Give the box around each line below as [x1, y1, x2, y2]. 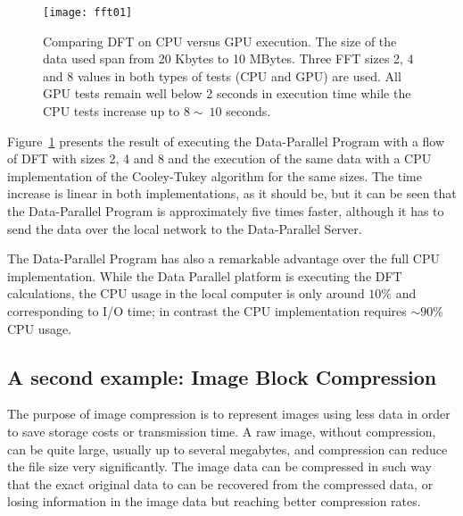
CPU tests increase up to [43, 102, 180, 121]
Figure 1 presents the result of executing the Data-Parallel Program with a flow [7, 131, 445, 150]
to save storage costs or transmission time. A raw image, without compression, [7, 421, 436, 440]
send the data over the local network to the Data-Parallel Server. [7, 219, 362, 237]
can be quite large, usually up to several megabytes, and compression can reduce [7, 439, 448, 458]
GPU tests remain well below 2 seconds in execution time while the [43, 84, 411, 103]
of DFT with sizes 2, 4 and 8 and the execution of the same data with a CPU [7, 149, 432, 168]
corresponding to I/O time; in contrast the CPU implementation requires [7, 301, 407, 320]
